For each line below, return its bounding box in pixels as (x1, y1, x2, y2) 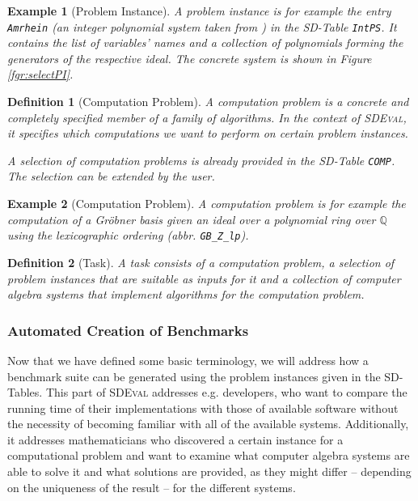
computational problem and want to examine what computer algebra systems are (7, 447, 410, 464)
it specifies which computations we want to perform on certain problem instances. (7, 125, 408, 142)
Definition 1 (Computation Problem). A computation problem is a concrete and (7, 93, 409, 110)
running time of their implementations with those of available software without (7, 399, 399, 416)
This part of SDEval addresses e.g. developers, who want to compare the (45, 384, 407, 401)
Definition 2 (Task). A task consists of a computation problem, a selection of (7, 253, 395, 270)
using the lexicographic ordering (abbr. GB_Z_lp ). (7, 227, 249, 244)
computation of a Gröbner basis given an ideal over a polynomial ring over (7, 210, 376, 227)
